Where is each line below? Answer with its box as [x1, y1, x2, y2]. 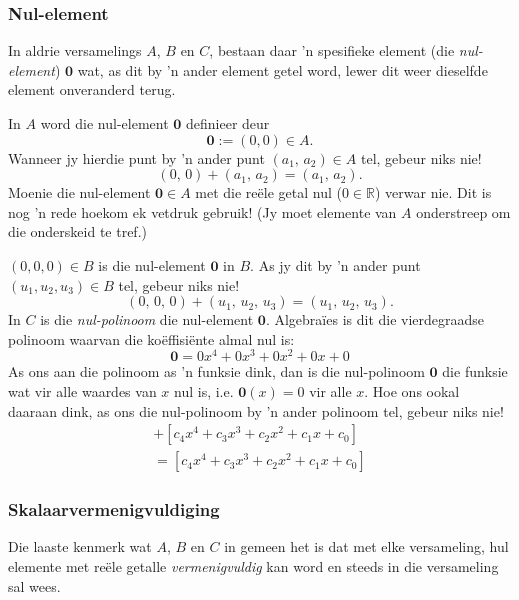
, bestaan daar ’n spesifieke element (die [209, 40, 455, 61]
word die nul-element [40, 113, 169, 133]
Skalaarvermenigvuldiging [8, 497, 220, 522]
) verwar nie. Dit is [375, 182, 492, 203]
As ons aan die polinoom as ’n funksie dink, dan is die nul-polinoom [8, 361, 425, 382]
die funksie [442, 361, 508, 382]
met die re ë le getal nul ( [195, 182, 342, 203]
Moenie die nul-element [8, 182, 151, 203]
